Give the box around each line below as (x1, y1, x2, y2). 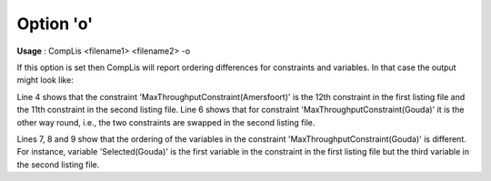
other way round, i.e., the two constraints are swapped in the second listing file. (16, 116, 316, 127)
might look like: (16, 75, 75, 85)
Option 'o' (16, 14, 94, 34)
